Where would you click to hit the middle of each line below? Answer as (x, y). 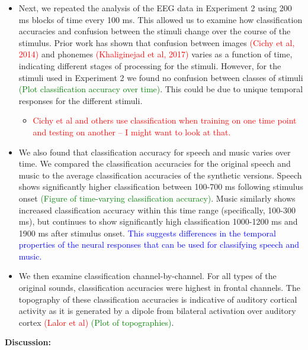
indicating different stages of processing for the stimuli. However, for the (150, 65)
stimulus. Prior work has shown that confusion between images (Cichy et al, (157, 42)
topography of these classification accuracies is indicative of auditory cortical (158, 299)
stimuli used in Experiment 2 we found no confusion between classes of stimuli (161, 77)
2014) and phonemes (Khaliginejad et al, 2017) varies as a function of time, (155, 54)
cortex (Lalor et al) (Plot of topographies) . (96, 322)
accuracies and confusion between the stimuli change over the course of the (155, 31)
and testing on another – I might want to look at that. (132, 132)
